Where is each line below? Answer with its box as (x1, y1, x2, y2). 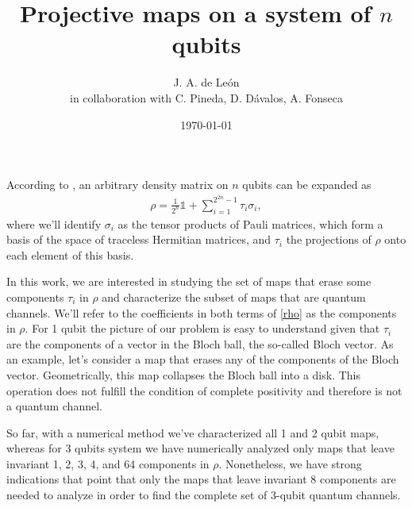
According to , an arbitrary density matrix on (6, 176, 229, 193)
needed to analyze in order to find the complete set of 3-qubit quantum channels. (6, 487, 401, 503)
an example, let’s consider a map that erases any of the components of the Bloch (6, 351, 399, 368)
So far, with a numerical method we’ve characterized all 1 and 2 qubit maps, (6, 424, 379, 441)
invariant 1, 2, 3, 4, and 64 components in (6, 455, 210, 471)
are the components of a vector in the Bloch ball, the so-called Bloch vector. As (6, 335, 394, 352)
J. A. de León (173, 74, 240, 90)
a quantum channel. (6, 398, 102, 414)
